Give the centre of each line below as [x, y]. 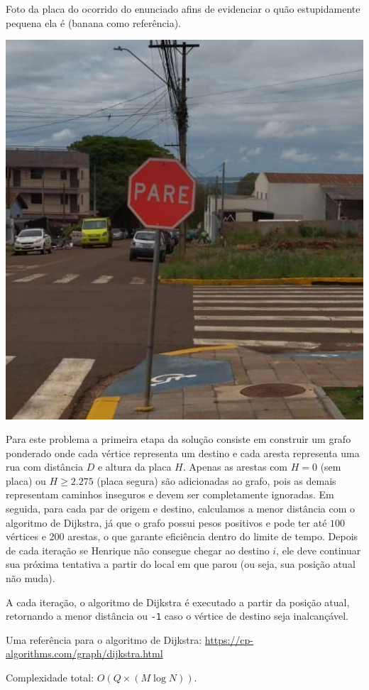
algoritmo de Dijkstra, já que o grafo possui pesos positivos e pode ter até [166, 522]
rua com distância [45, 467]
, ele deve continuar [319, 550]
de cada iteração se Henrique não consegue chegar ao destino [138, 550]
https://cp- [229, 639]
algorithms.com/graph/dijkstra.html [84, 653]
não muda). [31, 578]
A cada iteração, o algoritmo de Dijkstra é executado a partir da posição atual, [178, 602]
